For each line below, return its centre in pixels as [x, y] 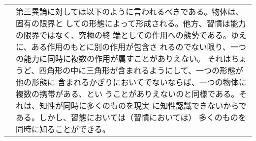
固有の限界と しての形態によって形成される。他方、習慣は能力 [131, 23]
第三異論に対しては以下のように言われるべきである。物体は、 [130, 12]
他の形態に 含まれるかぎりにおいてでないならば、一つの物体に [131, 82]
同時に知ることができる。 [63, 129]
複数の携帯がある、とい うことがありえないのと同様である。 [128, 94]
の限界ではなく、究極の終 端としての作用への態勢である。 [123, 35]
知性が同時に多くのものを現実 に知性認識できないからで [143, 106]
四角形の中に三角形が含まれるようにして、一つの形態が [141, 70]
